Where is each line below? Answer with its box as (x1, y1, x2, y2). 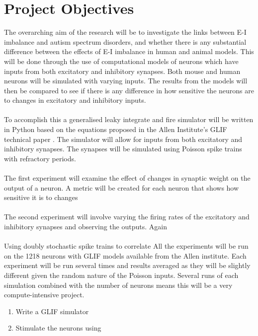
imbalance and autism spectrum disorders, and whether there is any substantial (4, 36, 247, 47)
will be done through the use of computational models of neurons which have (4, 56, 239, 66)
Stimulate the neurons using (15, 323, 101, 333)
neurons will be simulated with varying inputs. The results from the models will (4, 75, 248, 86)
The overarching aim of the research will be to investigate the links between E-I (4, 27, 247, 37)
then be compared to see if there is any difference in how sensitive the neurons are (4, 85, 254, 95)
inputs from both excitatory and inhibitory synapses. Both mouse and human (4, 66, 241, 76)
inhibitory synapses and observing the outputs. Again (4, 221, 167, 231)
